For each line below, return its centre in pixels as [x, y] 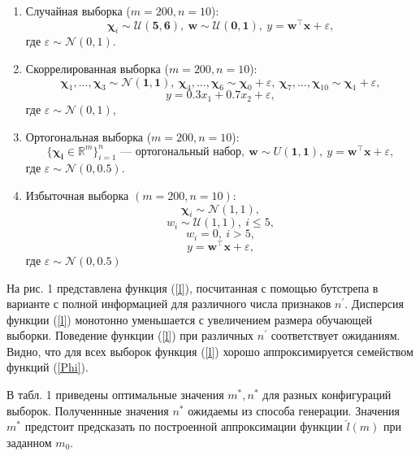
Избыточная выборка [77, 195]
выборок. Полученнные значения [88, 410]
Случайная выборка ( [78, 11]
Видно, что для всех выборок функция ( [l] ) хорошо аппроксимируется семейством [210, 351]
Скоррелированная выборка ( [97, 69]
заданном [29, 442]
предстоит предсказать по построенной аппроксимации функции [184, 426]
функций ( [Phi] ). [48, 367]
